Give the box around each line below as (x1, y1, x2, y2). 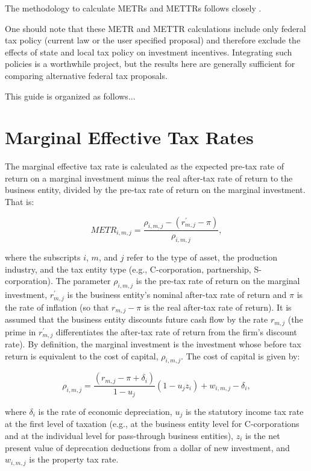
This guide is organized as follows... (5, 89, 136, 102)
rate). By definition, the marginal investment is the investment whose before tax (5, 338, 301, 350)
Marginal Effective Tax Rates (5, 125, 254, 150)
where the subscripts (5, 251, 81, 264)
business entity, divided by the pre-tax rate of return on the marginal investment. (5, 183, 306, 196)
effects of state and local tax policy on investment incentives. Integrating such (5, 45, 292, 58)
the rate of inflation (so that (5, 300, 109, 313)
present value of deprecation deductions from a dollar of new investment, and (5, 441, 290, 454)
